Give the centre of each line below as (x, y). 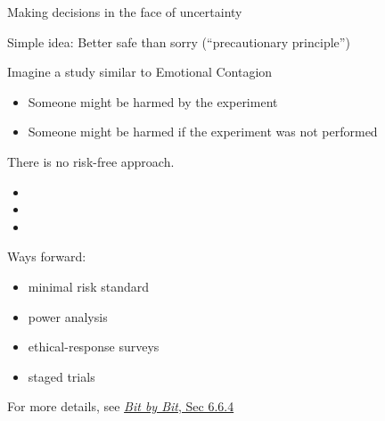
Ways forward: (47, 256)
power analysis (68, 316)
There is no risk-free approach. (91, 161)
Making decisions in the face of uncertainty (125, 12)
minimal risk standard (88, 286)
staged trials (61, 376)
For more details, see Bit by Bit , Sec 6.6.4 (121, 406)
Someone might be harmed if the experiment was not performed (203, 132)
